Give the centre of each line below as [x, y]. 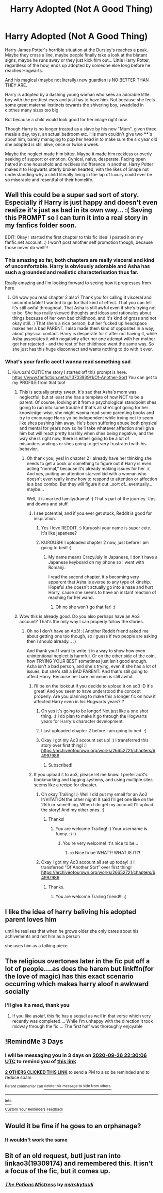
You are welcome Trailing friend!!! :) [91, 897]
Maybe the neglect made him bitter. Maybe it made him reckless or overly [79, 154]
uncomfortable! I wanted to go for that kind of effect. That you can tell [82, 303]
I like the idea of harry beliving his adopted [71, 912]
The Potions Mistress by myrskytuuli [49, 1185]
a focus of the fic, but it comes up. [58, 1171]
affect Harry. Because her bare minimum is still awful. [80, 677]
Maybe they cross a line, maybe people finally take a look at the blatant [76, 55]
